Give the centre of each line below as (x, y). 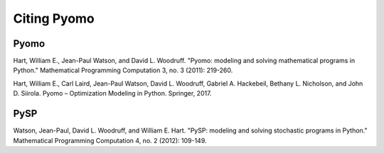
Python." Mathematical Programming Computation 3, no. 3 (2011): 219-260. (123, 70)
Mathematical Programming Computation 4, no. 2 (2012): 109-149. (110, 140)
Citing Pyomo (54, 18)
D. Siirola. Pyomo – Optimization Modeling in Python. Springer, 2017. (112, 93)
